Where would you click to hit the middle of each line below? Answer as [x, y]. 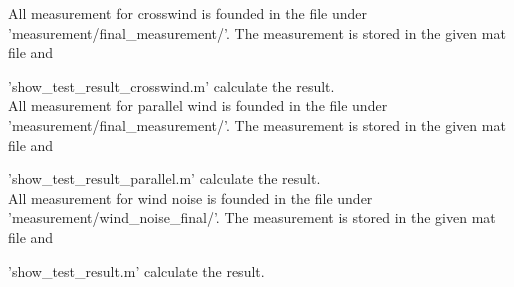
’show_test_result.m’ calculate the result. [136, 270]
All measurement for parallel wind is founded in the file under [198, 105]
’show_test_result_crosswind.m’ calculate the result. [171, 85]
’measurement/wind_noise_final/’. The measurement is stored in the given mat [252, 217]
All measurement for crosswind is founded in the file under [188, 13]
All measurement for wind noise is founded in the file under [190, 197]
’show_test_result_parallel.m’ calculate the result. [164, 178]
